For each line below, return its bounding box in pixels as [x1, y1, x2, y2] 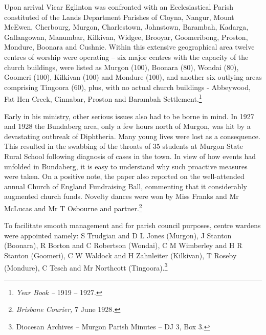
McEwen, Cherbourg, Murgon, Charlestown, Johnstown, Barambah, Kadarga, [4, 21, 249, 32]
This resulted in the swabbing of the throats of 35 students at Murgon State [4, 141, 243, 151]
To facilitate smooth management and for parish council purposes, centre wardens [4, 220, 261, 231]
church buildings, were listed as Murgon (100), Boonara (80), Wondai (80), [4, 61, 239, 72]
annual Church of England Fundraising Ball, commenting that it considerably [4, 181, 247, 191]
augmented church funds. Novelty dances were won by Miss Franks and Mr [4, 191, 239, 202]
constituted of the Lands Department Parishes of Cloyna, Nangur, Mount [4, 11, 234, 22]
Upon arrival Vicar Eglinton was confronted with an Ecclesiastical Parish [4, 2, 233, 12]
